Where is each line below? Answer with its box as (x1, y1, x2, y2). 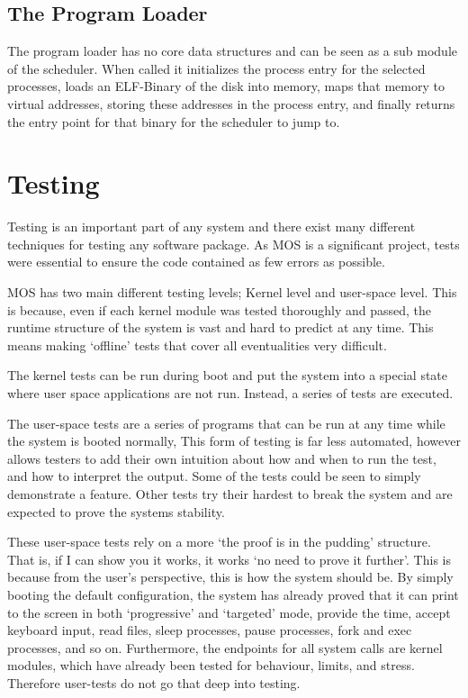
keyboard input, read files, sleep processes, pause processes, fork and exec (7, 621, 412, 639)
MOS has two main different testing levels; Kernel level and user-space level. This (7, 283, 457, 302)
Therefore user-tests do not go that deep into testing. (7, 673, 301, 692)
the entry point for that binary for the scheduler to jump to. (7, 112, 340, 131)
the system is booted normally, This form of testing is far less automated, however (7, 431, 461, 450)
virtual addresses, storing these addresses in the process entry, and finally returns (7, 94, 455, 113)
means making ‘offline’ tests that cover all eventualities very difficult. (7, 335, 387, 354)
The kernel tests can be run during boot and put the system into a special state (7, 366, 448, 385)
